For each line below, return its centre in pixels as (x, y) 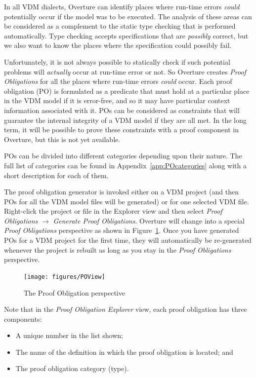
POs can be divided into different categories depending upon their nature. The (123, 156)
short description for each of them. (56, 175)
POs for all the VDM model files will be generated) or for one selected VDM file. (127, 201)
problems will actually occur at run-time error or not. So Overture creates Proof (125, 71)
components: (23, 319)
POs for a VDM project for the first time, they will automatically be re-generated (128, 240)
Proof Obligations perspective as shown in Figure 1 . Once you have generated (122, 230)
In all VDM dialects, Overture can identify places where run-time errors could (122, 6)
